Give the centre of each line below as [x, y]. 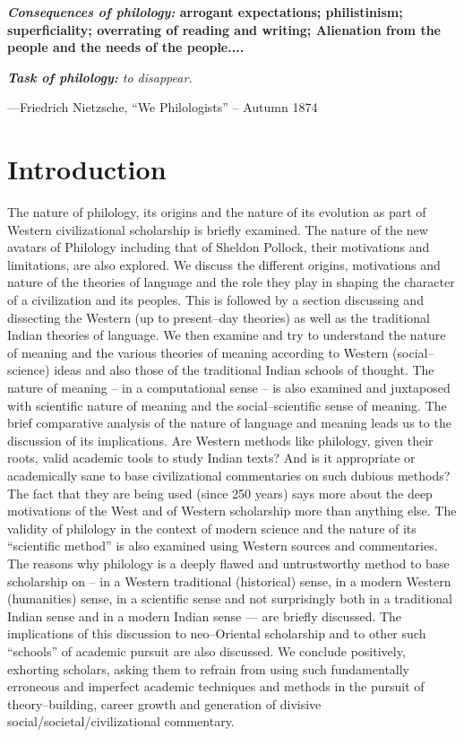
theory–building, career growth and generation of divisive [164, 703]
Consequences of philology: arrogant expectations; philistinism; [205, 12]
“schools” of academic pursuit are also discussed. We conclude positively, [206, 650]
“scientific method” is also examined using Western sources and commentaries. [223, 546]
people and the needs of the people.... [126, 47]
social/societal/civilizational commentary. [121, 721]
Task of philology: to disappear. [100, 77]
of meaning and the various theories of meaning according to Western [198, 352]
